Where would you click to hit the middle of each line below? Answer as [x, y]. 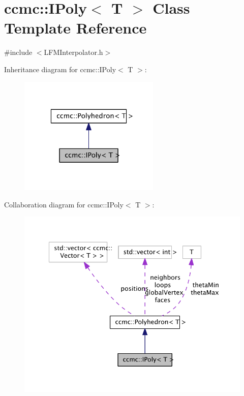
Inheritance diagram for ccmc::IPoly [60, 69]
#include [18, 52]
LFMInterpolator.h [73, 52]
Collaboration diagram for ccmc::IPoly [64, 204]
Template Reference [75, 28]
